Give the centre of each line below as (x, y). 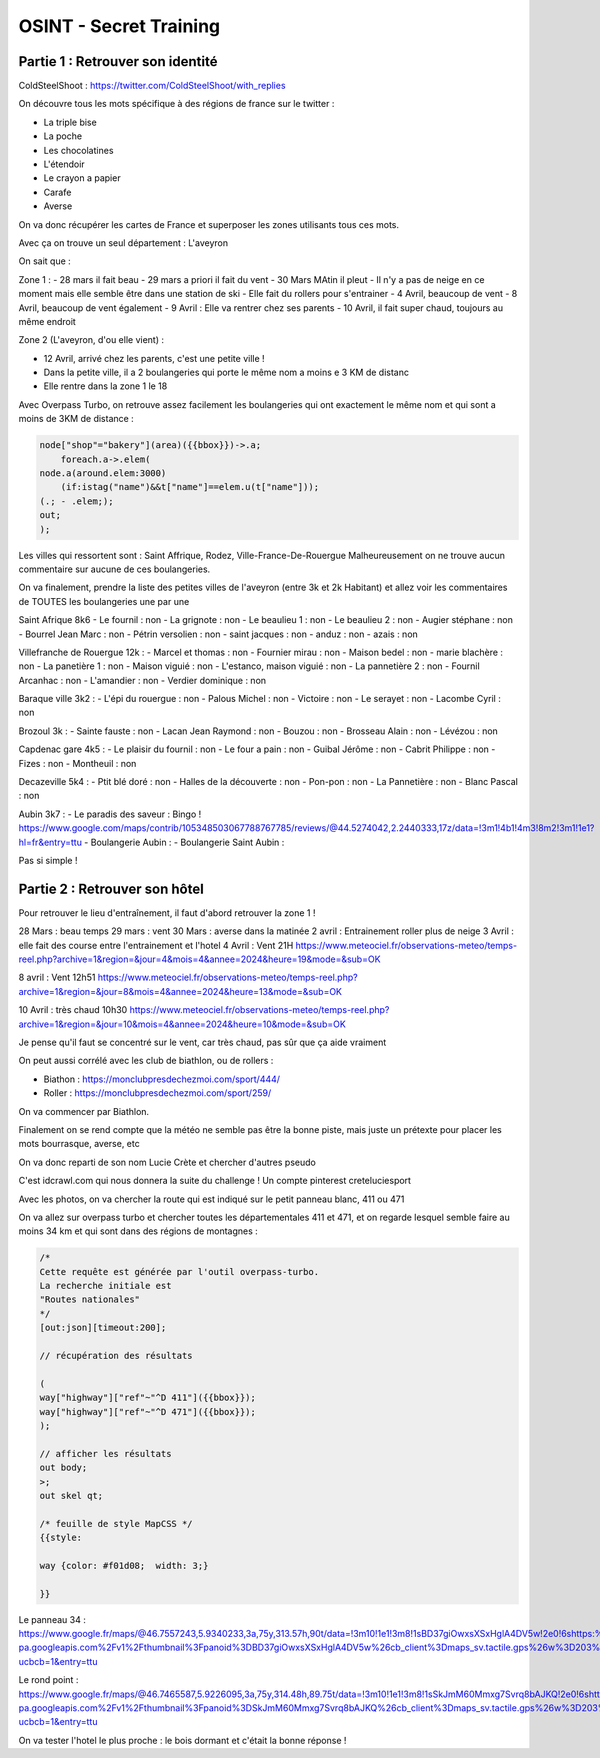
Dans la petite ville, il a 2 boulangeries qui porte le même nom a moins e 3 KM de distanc (226, 372)
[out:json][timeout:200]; (103, 1328)
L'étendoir (64, 164)
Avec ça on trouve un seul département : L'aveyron (123, 242)
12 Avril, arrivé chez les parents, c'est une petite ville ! (154, 358)
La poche (63, 136)
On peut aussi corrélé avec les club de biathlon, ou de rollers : (146, 1061)
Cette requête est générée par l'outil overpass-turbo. (179, 1271)
